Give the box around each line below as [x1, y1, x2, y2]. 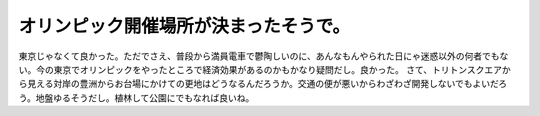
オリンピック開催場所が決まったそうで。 [18, 15, 350, 37]
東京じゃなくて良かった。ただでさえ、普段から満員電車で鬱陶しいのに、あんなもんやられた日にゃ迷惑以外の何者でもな [18, 50, 509, 62]
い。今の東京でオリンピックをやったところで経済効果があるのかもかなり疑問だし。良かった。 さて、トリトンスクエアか [18, 63, 511, 75]
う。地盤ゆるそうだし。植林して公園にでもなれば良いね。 [18, 91, 255, 104]
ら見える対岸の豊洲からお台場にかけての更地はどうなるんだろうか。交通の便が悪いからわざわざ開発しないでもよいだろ [18, 78, 508, 90]
